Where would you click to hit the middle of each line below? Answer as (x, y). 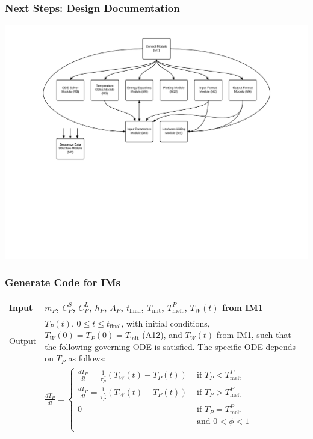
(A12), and (162, 335)
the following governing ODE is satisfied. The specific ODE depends (170, 346)
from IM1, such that (254, 335)
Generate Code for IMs (63, 282)
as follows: (87, 358)
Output (23, 341)
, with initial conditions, (166, 323)
